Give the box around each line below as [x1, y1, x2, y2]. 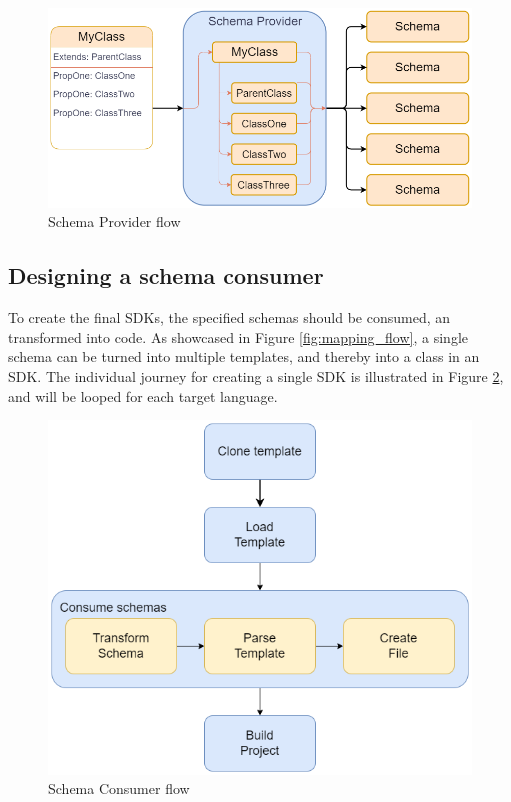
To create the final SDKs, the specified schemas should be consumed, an [8, 307, 451, 328]
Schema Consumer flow [48, 778, 190, 799]
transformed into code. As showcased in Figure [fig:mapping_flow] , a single [8, 326, 469, 347]
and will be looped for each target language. [8, 385, 278, 406]
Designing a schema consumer [8, 260, 324, 291]
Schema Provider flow [48, 211, 181, 232]
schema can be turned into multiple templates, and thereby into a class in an [8, 346, 480, 367]
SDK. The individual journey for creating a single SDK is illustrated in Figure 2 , [8, 365, 504, 386]
